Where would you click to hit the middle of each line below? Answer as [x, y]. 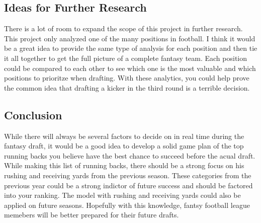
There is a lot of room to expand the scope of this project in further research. [123, 28]
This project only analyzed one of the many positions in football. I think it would [130, 38]
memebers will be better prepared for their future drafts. [92, 215]
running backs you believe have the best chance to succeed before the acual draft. [130, 155]
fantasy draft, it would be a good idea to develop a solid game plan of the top [124, 146]
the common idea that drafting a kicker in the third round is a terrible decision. [127, 87]
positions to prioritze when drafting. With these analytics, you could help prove [127, 78]
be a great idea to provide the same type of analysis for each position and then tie [131, 48]
